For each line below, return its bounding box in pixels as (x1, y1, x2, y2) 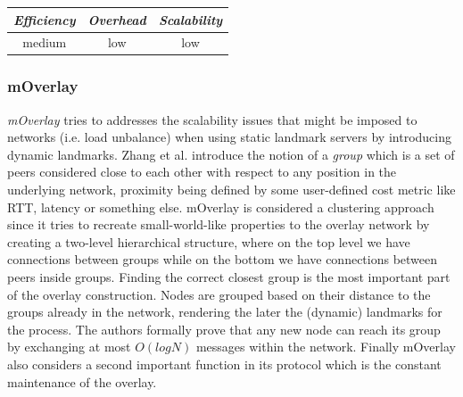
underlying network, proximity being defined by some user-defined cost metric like (7, 180, 456, 199)
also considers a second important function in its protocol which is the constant (7, 354, 442, 373)
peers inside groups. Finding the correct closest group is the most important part (7, 268, 451, 285)
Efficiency (13, 10, 76, 29)
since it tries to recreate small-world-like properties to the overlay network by (7, 215, 430, 234)
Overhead (87, 10, 146, 29)
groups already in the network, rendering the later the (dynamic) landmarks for (7, 302, 442, 321)
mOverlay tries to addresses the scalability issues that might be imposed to (7, 110, 418, 128)
